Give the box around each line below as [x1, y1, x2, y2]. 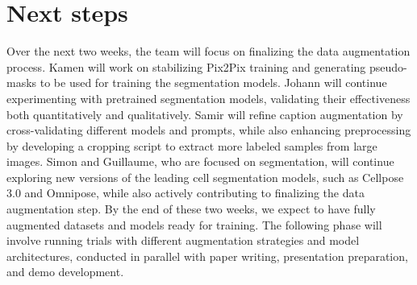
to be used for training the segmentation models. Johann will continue [40, 74, 387, 91]
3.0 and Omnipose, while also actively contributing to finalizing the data [6, 184, 365, 201]
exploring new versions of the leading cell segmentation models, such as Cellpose [6, 168, 404, 185]
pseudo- [369, 58, 407, 75]
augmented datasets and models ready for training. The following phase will [6, 216, 382, 233]
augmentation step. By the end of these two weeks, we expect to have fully [6, 200, 376, 217]
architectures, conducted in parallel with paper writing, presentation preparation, [6, 247, 408, 264]
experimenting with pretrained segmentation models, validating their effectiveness [6, 89, 411, 106]
